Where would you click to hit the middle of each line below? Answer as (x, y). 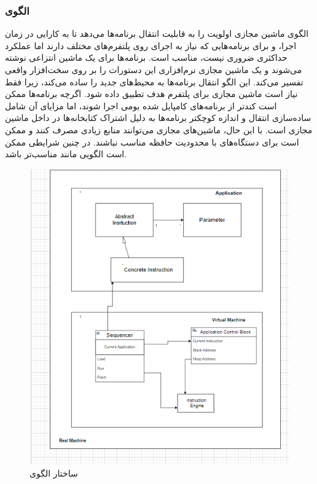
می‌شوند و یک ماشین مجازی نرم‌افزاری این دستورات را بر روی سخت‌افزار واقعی (154, 69)
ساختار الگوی (54, 473)
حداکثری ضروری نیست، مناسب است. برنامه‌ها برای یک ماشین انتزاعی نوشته (146, 57)
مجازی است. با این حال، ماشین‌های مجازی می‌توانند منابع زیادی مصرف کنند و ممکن (159, 129)
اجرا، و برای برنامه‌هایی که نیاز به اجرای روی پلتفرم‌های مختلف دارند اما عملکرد (151, 45)
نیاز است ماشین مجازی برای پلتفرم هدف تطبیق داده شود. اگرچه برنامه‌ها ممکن (151, 94)
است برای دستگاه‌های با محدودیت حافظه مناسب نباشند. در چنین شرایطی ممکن (152, 142)
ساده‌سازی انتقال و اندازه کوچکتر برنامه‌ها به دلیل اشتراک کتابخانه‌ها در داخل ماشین (158, 118)
